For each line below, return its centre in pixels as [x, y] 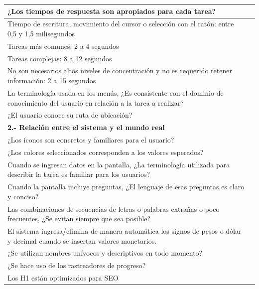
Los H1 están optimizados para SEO [63, 278]
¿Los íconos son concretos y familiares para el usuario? [91, 140]
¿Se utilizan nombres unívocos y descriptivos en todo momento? [105, 253]
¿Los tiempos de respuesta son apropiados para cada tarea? [112, 11]
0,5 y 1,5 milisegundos [41, 33]
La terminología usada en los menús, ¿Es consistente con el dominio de [116, 92]
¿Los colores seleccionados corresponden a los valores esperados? [106, 152]
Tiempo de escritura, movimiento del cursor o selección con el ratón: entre [121, 24]
